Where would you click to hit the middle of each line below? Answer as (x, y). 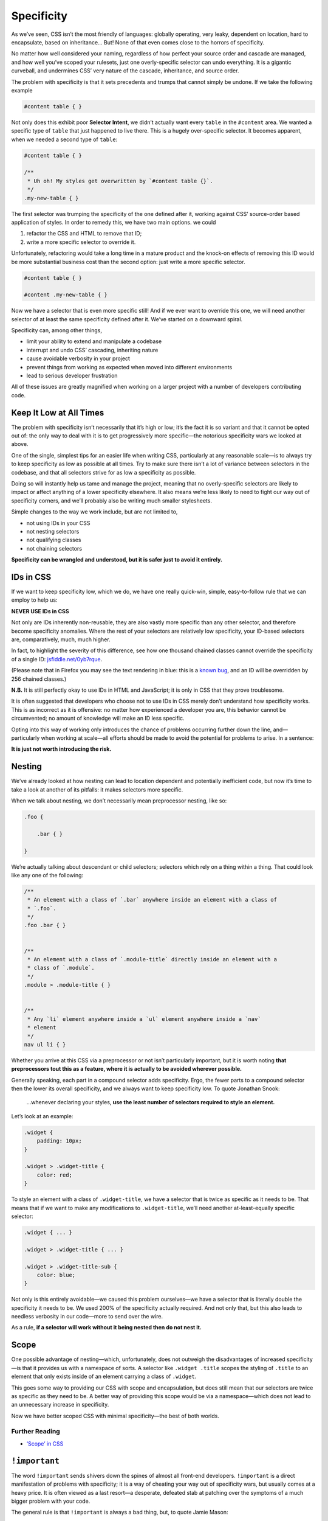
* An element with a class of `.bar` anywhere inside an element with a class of (152, 900)
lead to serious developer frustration (72, 375)
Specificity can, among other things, (57, 330)
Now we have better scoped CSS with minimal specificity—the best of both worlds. (115, 1416)
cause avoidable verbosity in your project (78, 358)
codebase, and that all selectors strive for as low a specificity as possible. (104, 472)
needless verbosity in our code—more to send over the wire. (87, 1317)
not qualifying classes (54, 540)
